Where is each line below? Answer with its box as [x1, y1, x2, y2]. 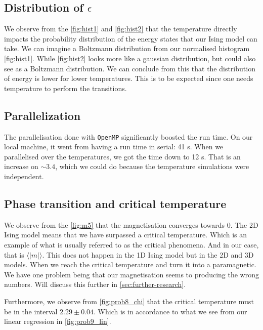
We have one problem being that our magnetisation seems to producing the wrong [4, 269, 259, 279]
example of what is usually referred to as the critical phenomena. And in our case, [4, 239, 259, 250]
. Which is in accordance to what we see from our [94, 306, 247, 316]
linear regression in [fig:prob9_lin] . [4, 316, 111, 326]
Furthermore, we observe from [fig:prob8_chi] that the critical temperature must [4, 296, 254, 306]
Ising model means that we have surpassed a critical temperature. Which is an [4, 229, 247, 240]
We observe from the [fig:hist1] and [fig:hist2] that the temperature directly [4, 23, 237, 34]
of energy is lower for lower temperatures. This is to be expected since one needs [4, 73, 253, 84]
